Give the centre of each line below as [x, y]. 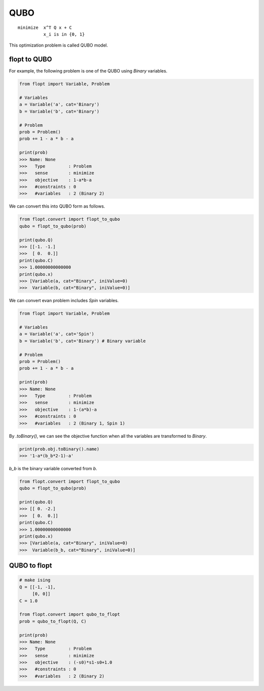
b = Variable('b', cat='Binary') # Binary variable [83, 341]
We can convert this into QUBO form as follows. [57, 206]
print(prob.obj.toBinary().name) [59, 449]
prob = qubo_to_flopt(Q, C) [53, 621]
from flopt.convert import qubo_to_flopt [70, 614]
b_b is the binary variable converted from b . [53, 468]
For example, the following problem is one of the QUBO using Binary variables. [88, 71]
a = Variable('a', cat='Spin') [57, 334]
